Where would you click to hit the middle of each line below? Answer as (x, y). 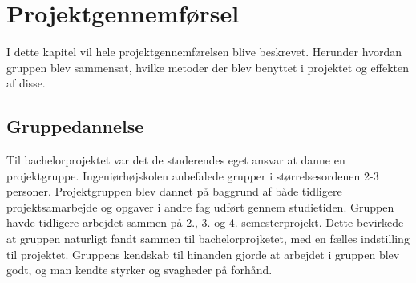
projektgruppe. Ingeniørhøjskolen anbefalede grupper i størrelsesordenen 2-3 (193, 175)
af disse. (26, 83)
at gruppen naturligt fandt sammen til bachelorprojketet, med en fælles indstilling (208, 239)
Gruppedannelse (75, 126)
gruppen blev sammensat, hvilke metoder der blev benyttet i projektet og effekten (208, 67)
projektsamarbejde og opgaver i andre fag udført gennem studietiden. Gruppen (200, 206)
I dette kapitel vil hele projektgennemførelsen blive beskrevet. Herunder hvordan (204, 52)
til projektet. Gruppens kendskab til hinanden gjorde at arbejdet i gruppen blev (203, 254)
